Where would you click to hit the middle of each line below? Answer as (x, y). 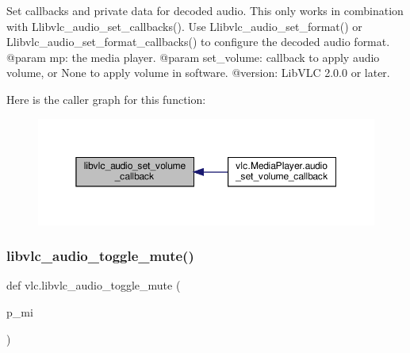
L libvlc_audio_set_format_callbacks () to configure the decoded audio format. (198, 42)
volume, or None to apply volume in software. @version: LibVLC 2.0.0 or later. (198, 73)
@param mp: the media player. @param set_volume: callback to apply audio (193, 57)
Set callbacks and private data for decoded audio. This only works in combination (205, 10)
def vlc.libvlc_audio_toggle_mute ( (94, 285)
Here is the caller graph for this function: (106, 99)
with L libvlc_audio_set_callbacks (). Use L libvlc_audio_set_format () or (184, 26)
